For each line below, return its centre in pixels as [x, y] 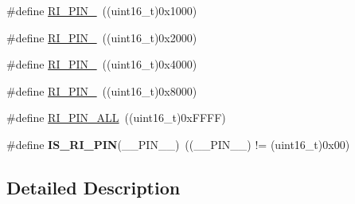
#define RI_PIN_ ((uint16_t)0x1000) [102, 10]
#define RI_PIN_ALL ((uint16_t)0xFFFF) [116, 118]
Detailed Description [94, 187]
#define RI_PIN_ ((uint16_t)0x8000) [102, 90]
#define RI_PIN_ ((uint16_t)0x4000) [102, 64]
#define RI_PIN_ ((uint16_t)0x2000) [102, 37]
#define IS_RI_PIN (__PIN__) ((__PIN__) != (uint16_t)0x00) [178, 144]
